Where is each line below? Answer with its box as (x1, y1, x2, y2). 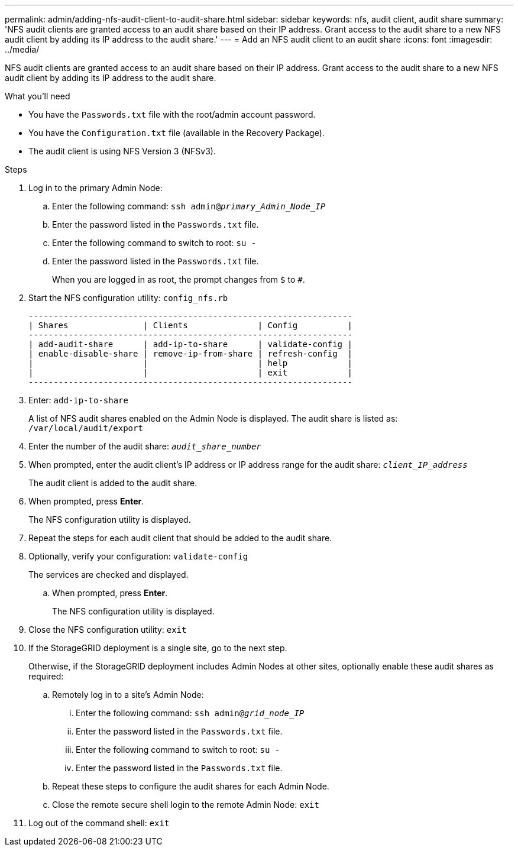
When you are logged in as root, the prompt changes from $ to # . (52, 274, 305, 284)
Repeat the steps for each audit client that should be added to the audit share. (28, 533, 332, 543)
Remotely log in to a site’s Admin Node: (52, 690, 204, 700)
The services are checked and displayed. (28, 570, 189, 580)
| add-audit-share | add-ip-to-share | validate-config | (28, 339, 352, 349)
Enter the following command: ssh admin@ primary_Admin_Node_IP (52, 201, 326, 211)
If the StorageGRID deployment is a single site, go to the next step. (28, 643, 287, 653)
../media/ (5, 44, 40, 54)
